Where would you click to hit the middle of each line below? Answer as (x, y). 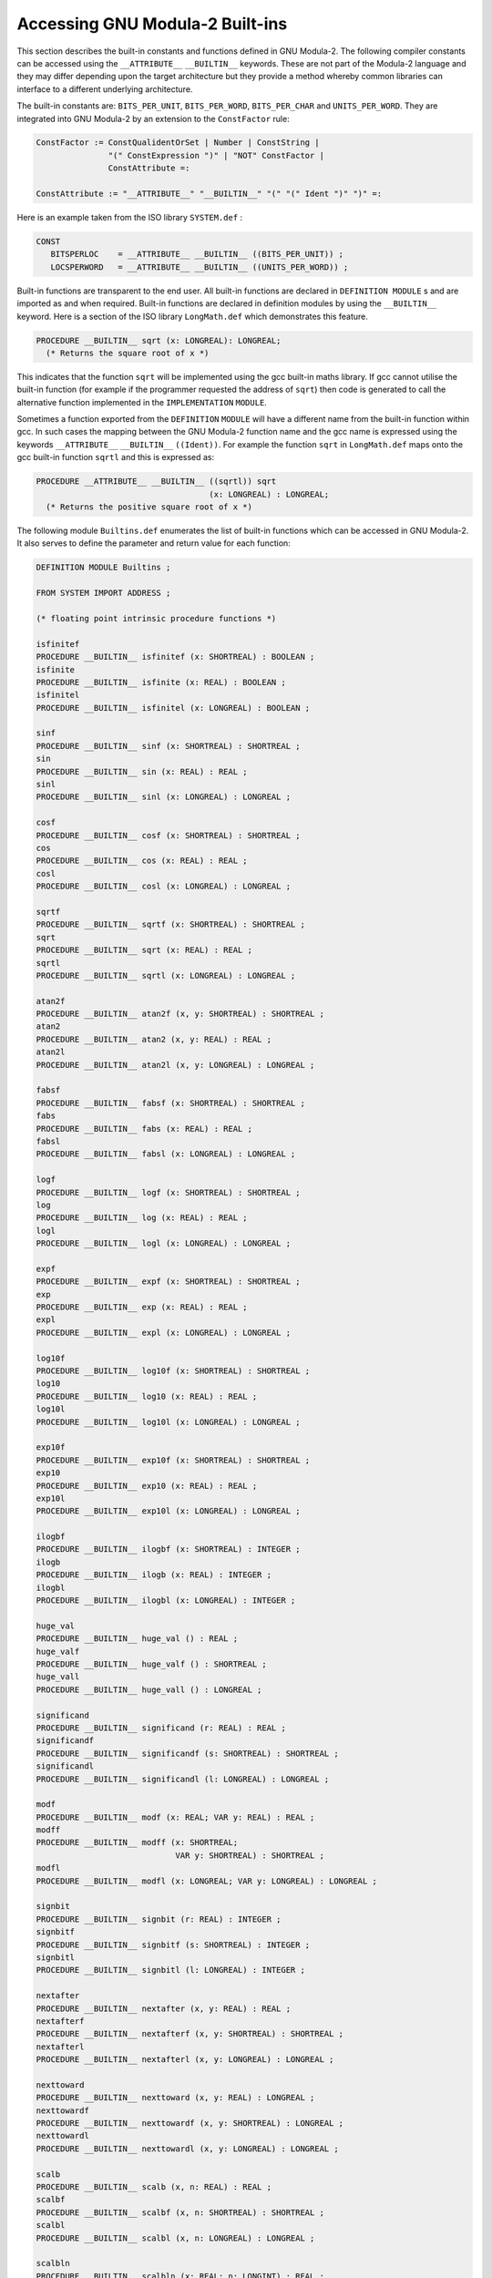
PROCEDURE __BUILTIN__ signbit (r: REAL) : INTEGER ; (159, 1919)
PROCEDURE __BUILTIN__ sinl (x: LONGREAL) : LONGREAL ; (164, 797)
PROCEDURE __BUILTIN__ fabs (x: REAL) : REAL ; (144, 1129)
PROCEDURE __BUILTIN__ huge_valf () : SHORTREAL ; (152, 1664)
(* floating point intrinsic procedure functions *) (156, 618)
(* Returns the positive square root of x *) (149, 507)
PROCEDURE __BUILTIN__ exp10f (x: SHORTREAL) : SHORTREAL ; (173, 1460)
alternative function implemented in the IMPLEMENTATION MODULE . (142, 402)
